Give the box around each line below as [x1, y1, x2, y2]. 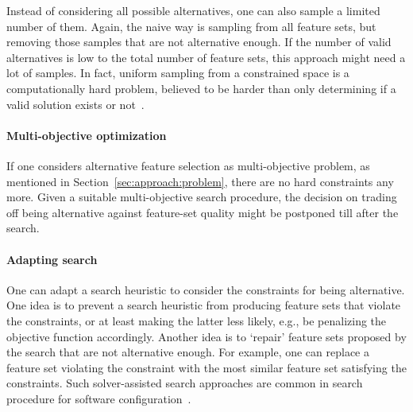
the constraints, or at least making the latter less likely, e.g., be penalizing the [6, 312, 387, 328]
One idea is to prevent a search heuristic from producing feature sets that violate [6, 297, 401, 313]
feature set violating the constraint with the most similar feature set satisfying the [6, 359, 407, 375]
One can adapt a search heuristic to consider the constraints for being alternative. [6, 281, 405, 297]
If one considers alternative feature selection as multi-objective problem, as [6, 157, 370, 173]
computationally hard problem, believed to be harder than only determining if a [6, 80, 396, 96]
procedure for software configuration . [6, 390, 191, 406]
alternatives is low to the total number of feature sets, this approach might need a [6, 49, 406, 65]
